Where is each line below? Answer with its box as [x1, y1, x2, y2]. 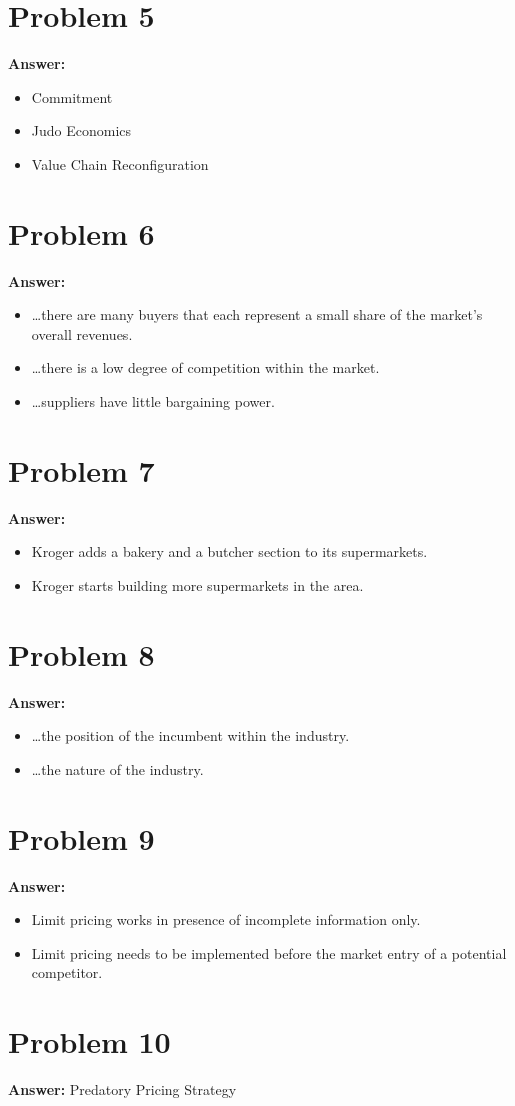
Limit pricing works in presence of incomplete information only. [31, 909, 421, 930]
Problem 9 [8, 817, 155, 858]
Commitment [31, 86, 113, 107]
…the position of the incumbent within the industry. [31, 725, 350, 746]
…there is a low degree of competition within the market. [31, 357, 380, 378]
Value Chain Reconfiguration [31, 153, 209, 174]
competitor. [31, 962, 103, 983]
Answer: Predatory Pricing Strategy [8, 1079, 237, 1100]
